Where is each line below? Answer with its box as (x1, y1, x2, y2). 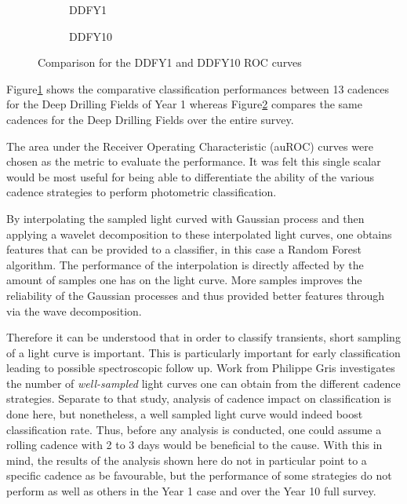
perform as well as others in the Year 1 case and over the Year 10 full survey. (6, 483, 376, 499)
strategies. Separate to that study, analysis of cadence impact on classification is (6, 390, 391, 407)
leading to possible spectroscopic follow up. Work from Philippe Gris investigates (6, 360, 395, 376)
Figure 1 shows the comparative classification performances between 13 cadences (6, 80, 390, 97)
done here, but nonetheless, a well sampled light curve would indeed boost (6, 406, 363, 422)
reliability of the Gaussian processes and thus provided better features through (6, 287, 384, 303)
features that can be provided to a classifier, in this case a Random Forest (6, 241, 362, 257)
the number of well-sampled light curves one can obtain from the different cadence (6, 374, 401, 391)
